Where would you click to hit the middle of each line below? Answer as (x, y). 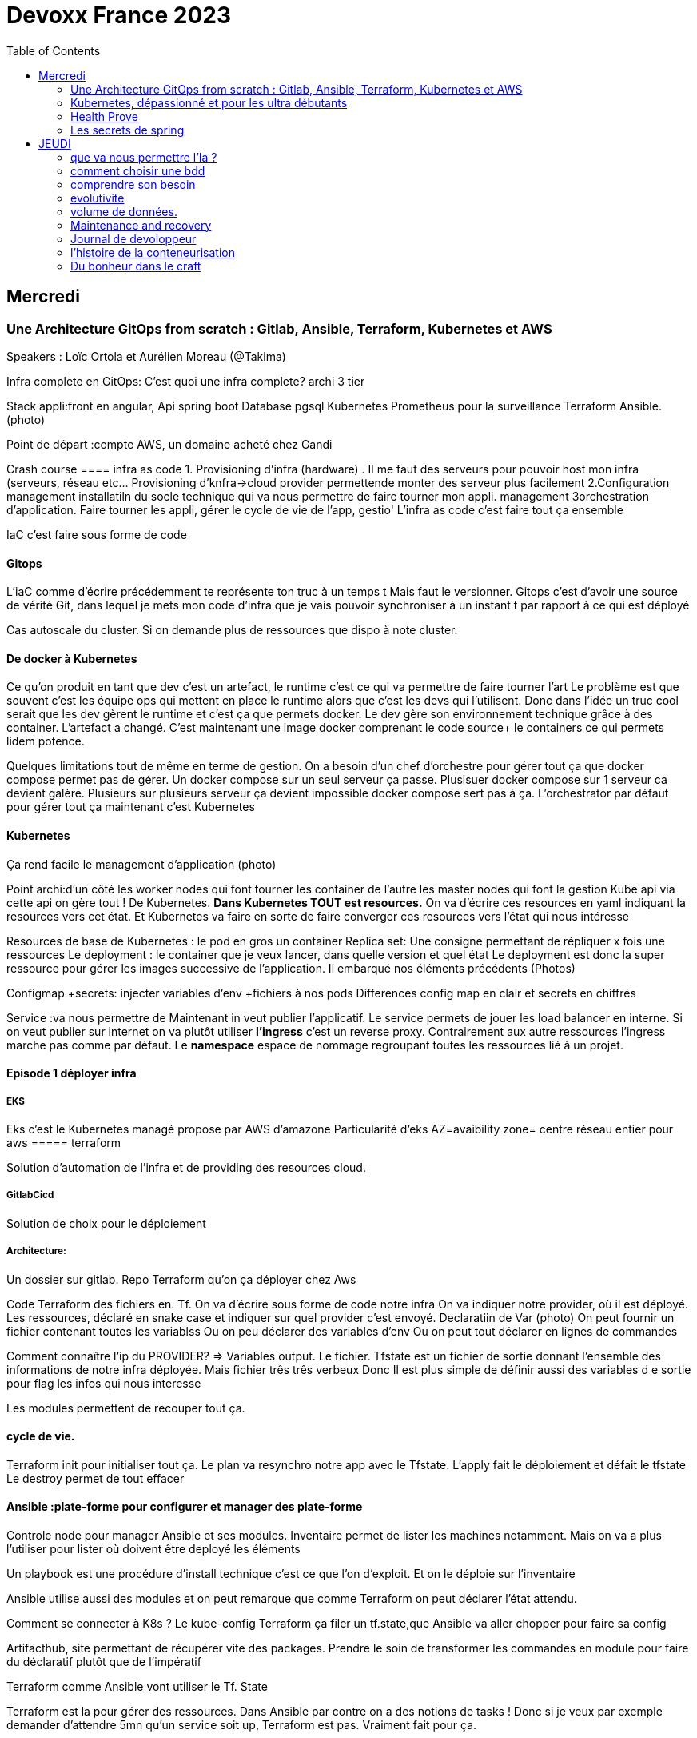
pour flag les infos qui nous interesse (104, 1383)
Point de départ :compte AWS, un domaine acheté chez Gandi (169, 444)
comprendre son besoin (133, 184)
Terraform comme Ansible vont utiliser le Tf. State (137, 1687)
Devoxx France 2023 (119, 15)
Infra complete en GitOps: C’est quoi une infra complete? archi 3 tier (186, 381)
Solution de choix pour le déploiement (106, 1223)
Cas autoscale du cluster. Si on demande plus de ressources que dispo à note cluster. (232, 630)
